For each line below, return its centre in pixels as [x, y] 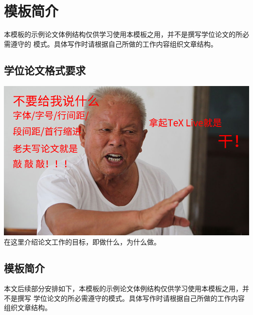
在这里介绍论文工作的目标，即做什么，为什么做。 [82, 242]
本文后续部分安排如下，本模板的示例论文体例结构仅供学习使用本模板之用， [123, 289]
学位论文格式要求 [45, 70]
